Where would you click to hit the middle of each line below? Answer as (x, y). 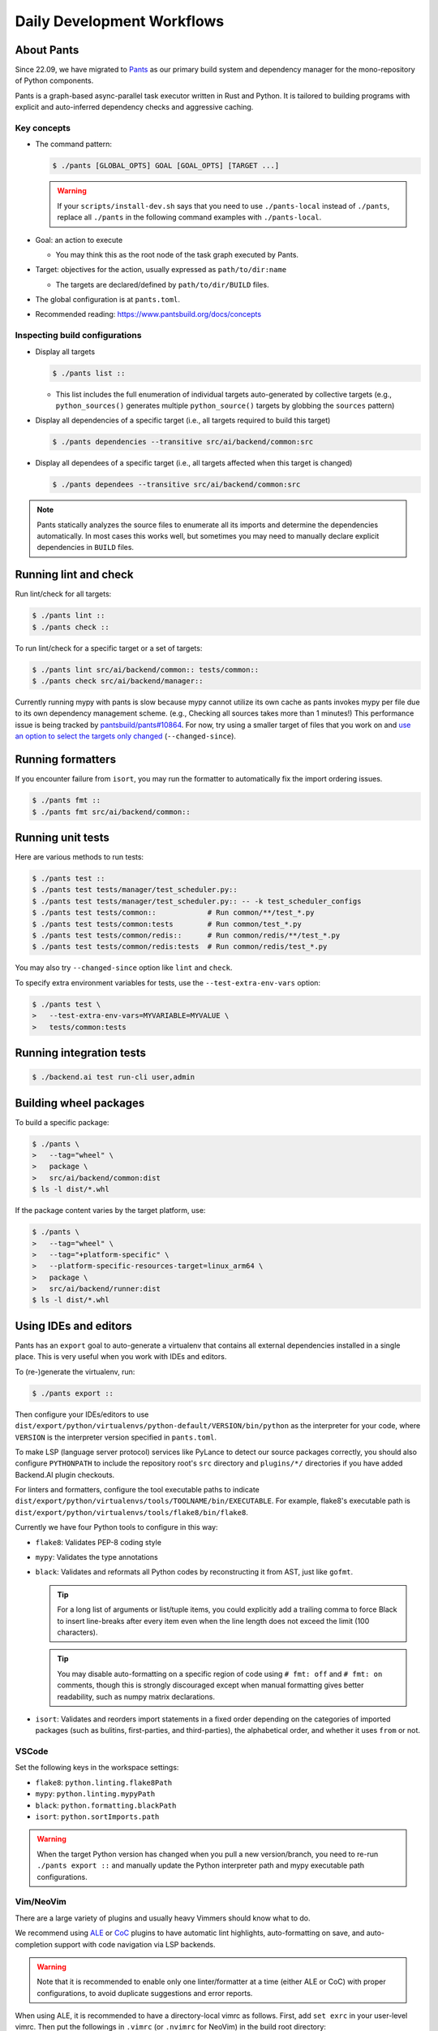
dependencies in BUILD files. (85, 548)
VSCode (32, 1752)
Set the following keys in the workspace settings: (97, 1768)
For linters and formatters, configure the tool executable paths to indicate (137, 1490)
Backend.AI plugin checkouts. (65, 1475)
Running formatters (66, 760)
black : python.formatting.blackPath (106, 1805)
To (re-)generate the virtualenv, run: (75, 1371)
